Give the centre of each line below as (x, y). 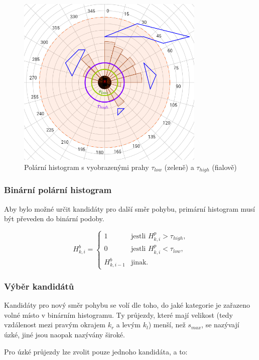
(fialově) (224, 167)
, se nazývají (220, 325)
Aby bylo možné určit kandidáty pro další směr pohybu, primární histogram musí (129, 208)
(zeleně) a (179, 167)
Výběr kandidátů (39, 286)
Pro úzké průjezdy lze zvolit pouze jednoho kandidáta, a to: (96, 351)
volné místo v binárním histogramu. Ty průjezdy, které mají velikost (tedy (118, 314)
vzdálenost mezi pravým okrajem (55, 325)
